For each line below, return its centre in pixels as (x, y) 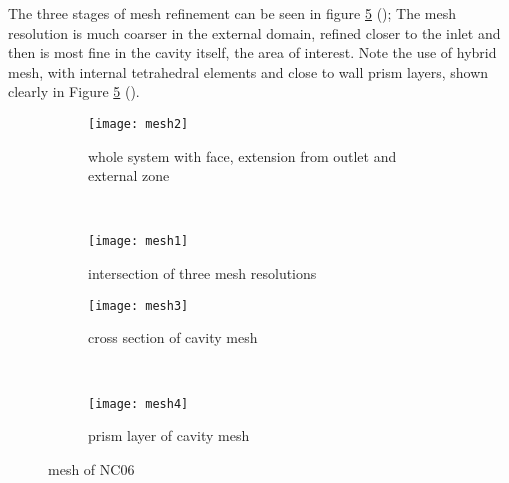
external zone (129, 175)
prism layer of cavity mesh (169, 435)
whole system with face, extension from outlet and (242, 155)
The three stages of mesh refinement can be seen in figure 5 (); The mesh (232, 13)
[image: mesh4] (138, 403)
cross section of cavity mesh (173, 337)
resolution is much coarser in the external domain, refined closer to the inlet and (254, 32)
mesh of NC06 (91, 468)
